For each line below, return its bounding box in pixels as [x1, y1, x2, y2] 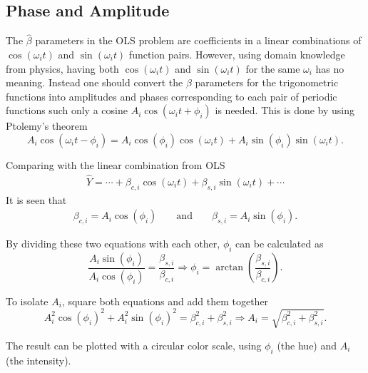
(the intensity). [6, 352, 71, 367]
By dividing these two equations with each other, [6, 236, 220, 251]
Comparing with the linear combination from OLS [6, 157, 225, 172]
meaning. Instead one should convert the [6, 75, 183, 90]
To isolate [6, 293, 48, 308]
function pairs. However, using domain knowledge [128, 47, 345, 62]
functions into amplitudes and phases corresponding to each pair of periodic [6, 88, 337, 103]
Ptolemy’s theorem [6, 118, 88, 133]
